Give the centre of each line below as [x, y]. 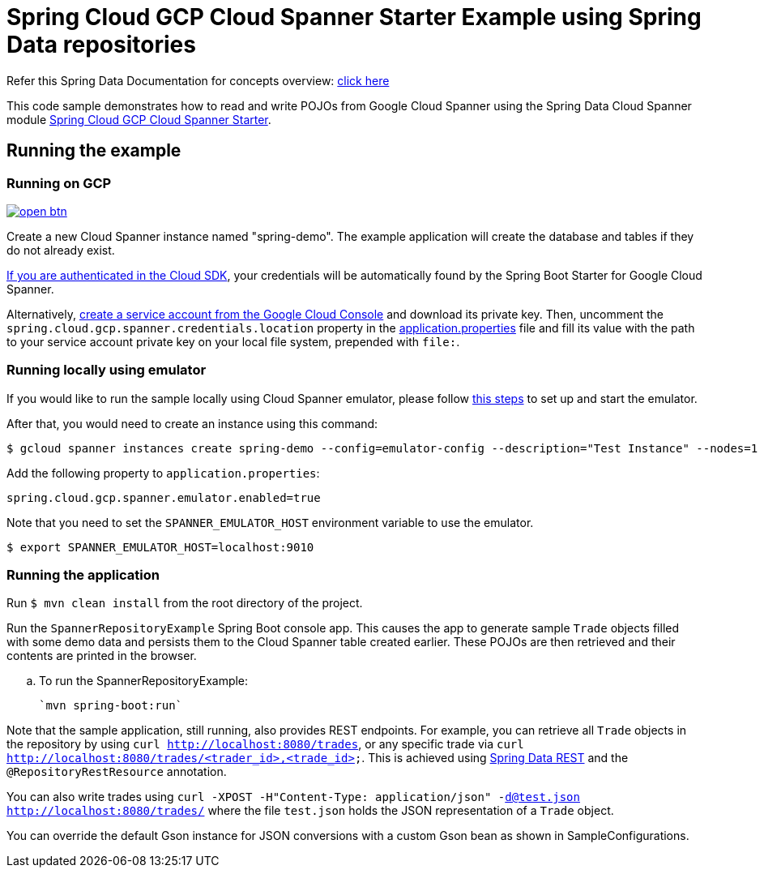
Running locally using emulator [107, 370]
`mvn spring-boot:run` [111, 706]
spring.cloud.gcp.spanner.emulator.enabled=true [164, 497]
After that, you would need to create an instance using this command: [192, 423]
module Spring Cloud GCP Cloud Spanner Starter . [139, 119]
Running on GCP [59, 183]
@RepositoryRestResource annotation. [117, 772]
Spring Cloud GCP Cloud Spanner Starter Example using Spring [354, 17]
